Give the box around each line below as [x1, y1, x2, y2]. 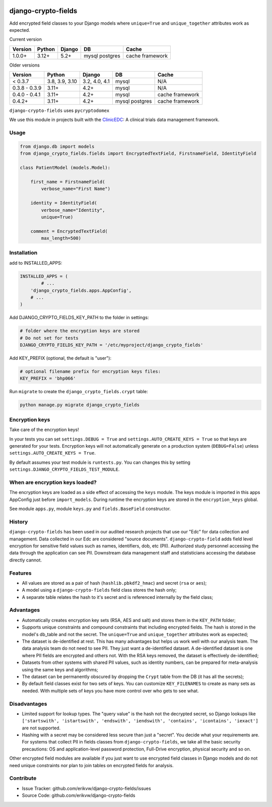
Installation [9, 250, 38, 257]
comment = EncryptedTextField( [30, 228, 108, 234]
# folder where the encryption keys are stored [20, 328, 140, 334]
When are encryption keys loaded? [9, 479, 97, 486]
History [9, 518, 28, 525]
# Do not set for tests [20, 335, 79, 341]
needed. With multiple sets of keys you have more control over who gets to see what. [22, 688, 199, 694]
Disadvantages [9, 700, 47, 707]
